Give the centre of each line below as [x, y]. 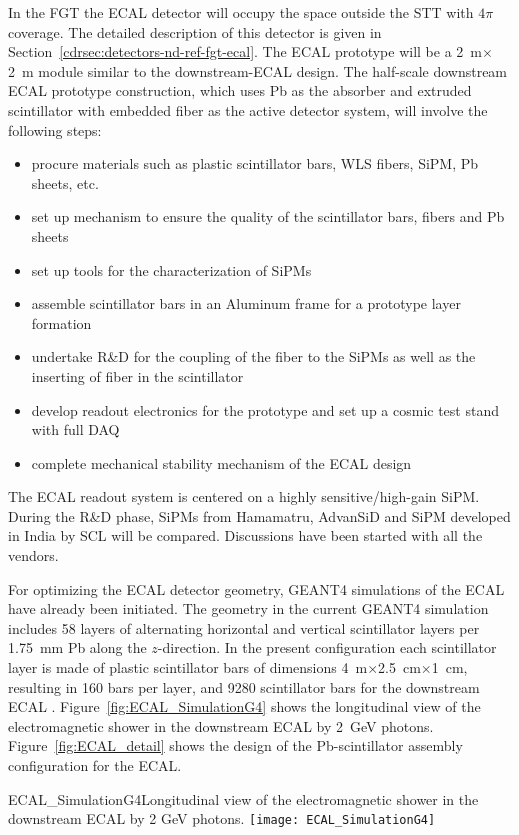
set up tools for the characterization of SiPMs [171, 269]
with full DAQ [75, 429]
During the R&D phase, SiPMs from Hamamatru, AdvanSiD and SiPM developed [259, 515]
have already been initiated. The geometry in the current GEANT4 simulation [248, 608]
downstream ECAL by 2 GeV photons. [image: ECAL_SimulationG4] [222, 818]
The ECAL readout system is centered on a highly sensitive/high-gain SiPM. [244, 496]
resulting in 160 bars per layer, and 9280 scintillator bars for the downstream [244, 686]
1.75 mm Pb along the [77, 647]
